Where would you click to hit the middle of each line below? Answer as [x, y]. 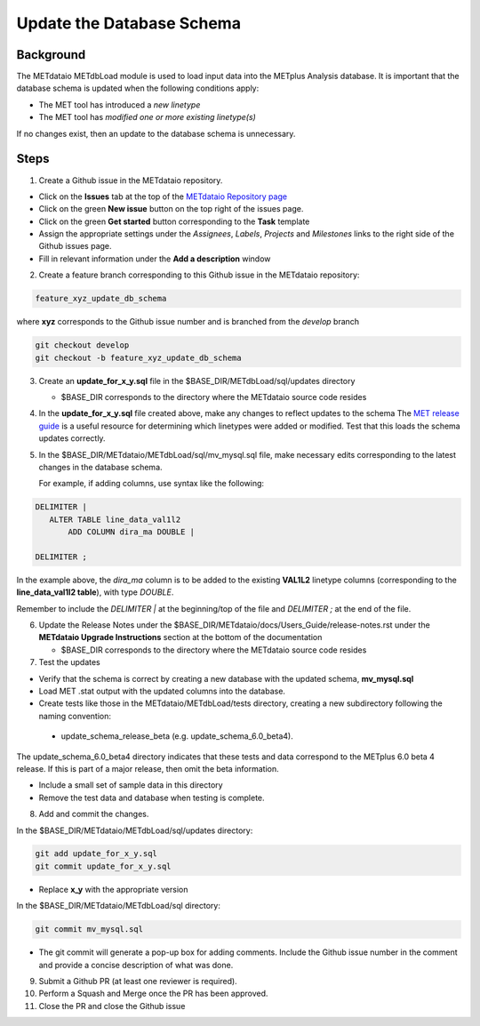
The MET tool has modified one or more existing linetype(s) [148, 117]
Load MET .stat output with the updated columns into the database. [162, 691]
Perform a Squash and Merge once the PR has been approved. [153, 994]
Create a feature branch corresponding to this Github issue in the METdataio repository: [199, 275]
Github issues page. [75, 246]
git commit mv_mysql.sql [89, 930]
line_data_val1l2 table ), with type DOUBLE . [95, 592]
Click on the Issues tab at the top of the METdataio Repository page [163, 196]
